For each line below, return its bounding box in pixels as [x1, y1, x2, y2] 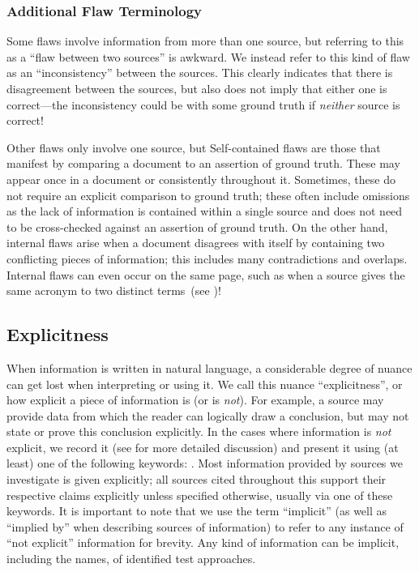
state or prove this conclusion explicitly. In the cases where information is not [6, 423, 391, 440]
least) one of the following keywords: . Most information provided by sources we [6, 455, 403, 472]
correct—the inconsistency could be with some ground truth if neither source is [6, 96, 400, 113]
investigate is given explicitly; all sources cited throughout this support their [6, 471, 387, 488]
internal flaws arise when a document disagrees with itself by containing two [6, 234, 385, 251]
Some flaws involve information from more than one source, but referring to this [6, 32, 404, 49]
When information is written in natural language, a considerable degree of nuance [6, 359, 413, 376]
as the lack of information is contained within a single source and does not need [6, 203, 403, 220]
